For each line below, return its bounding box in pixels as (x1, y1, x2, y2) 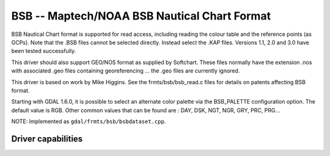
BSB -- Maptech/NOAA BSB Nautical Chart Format (11, 9, 271, 23)
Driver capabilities (11, 133, 83, 144)
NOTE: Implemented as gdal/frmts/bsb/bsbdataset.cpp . (11, 118, 166, 125)
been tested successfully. (11, 48, 76, 55)
